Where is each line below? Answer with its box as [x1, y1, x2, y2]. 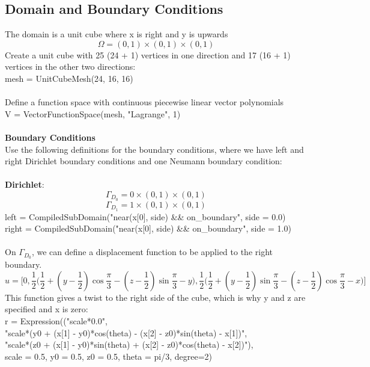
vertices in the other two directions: [5, 60, 136, 73]
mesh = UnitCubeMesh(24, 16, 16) [5, 72, 133, 84]
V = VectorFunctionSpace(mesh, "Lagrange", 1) [5, 107, 181, 120]
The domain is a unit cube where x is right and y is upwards [5, 28, 228, 40]
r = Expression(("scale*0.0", [5, 315, 108, 327]
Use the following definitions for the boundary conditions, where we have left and [5, 143, 304, 155]
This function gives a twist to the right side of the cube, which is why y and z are [5, 291, 306, 303]
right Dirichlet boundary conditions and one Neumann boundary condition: [5, 155, 282, 167]
